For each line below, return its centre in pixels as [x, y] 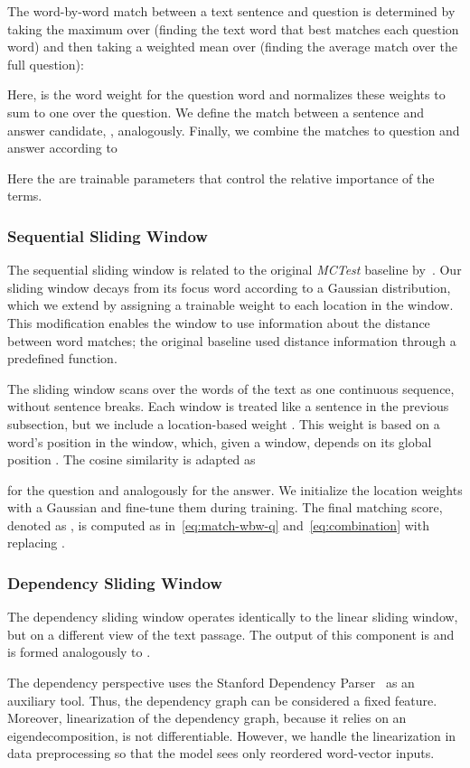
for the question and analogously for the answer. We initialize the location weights [235, 489]
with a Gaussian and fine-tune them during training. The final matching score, [225, 507]
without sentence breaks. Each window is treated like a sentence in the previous [228, 406]
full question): [46, 64]
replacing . [36, 543]
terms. [25, 196]
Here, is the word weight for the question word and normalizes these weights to [226, 94]
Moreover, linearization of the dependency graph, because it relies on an [207, 718]
